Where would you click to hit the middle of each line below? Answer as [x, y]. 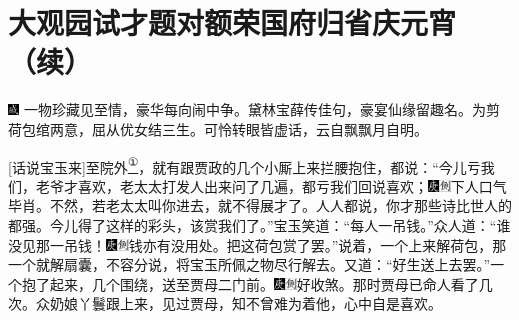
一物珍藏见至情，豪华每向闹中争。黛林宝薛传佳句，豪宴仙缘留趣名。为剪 [261, 109]
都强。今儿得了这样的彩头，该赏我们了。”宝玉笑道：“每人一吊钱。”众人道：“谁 [259, 224]
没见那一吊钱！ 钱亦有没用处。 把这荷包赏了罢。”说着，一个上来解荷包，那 [257, 244]
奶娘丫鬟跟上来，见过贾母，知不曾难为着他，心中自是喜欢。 [245, 303]
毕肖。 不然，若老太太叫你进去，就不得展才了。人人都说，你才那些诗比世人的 [260, 205]
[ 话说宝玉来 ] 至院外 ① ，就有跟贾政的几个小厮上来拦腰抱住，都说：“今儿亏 [244, 165]
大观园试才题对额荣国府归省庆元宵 [232, 22]
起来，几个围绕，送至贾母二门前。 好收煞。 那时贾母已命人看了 [264, 283]
